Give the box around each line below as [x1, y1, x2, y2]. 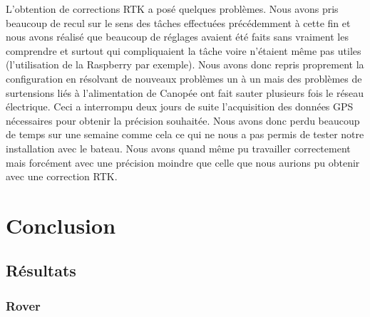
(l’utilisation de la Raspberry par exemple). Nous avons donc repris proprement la [6, 57, 364, 72]
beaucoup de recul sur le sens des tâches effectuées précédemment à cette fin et [6, 15, 351, 30]
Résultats [6, 259, 76, 281]
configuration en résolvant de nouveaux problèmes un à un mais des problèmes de [6, 71, 362, 85]
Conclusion [6, 210, 116, 239]
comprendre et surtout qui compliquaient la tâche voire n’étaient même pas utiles [6, 43, 361, 58]
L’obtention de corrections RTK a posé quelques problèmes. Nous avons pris [6, 1, 339, 16]
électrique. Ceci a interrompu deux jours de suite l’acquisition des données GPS [6, 99, 354, 114]
